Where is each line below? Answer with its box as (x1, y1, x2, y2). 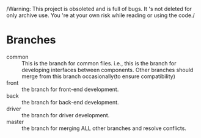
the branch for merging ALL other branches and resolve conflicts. (21, 125, 186, 132)
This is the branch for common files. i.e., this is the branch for (21, 59, 177, 67)
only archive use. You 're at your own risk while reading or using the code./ (6, 12, 196, 19)
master (6, 118, 24, 125)
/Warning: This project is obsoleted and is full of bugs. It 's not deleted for (6, 5, 192, 12)
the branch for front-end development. (21, 85, 119, 93)
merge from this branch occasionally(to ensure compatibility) (21, 73, 176, 80)
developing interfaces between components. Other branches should (21, 66, 194, 73)
